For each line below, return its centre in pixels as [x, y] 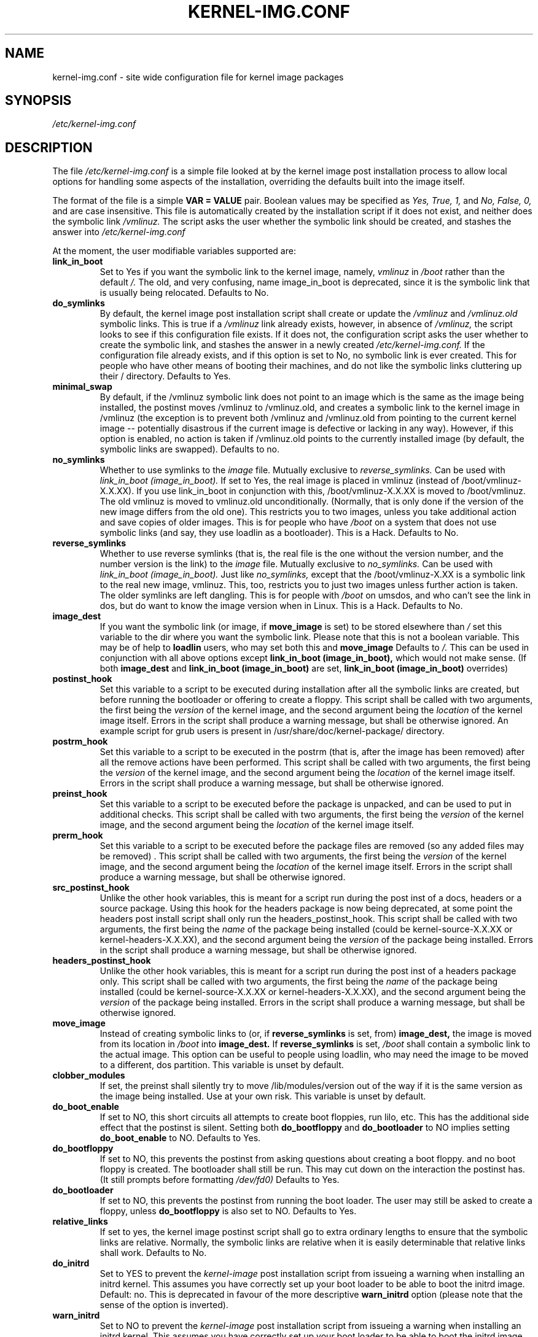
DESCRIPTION [49, 147]
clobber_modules [89, 1075]
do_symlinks [79, 303]
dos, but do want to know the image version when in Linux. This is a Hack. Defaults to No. [281, 606]
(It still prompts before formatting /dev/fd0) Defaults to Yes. [220, 1180]
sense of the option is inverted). [164, 1305]
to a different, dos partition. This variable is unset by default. [222, 1065]
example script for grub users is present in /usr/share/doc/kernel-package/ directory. [272, 731]
